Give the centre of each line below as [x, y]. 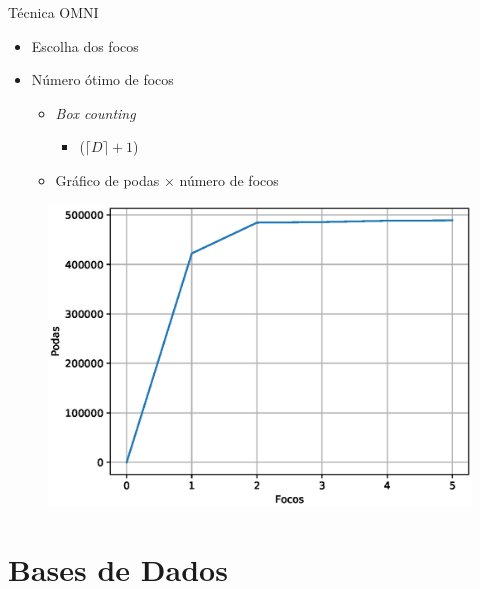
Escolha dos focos [85, 45]
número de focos [229, 179]
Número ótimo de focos [102, 79]
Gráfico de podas [107, 179]
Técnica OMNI [53, 12]
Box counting [95, 112]
